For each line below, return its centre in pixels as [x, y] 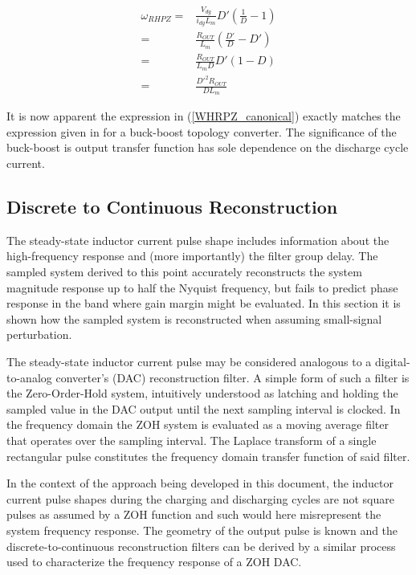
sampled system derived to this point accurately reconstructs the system [184, 272]
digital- [393, 361]
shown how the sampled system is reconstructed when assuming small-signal [194, 318]
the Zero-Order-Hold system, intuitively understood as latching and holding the [202, 393]
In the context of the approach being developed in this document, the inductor [200, 483]
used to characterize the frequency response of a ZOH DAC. [154, 562]
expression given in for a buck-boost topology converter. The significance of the [202, 131]
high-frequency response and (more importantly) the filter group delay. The [192, 256]
